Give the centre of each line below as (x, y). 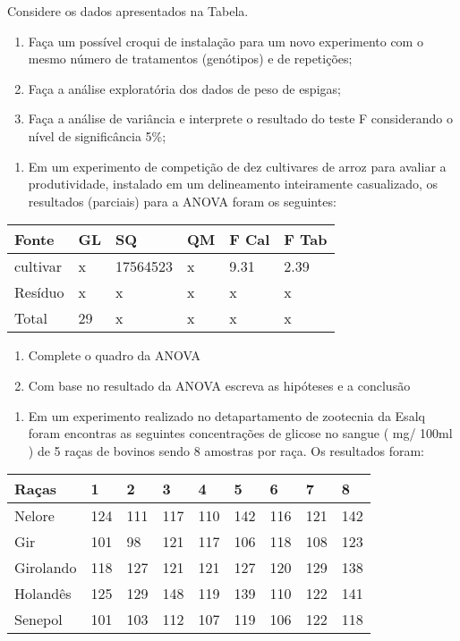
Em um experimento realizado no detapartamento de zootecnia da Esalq (226, 415)
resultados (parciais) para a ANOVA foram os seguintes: (182, 201)
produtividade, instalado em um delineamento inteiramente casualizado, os (233, 184)
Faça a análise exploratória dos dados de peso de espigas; (184, 88)
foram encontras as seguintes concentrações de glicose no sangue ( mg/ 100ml (240, 433)
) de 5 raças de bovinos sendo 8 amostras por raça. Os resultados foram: (226, 450)
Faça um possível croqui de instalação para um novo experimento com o (226, 41)
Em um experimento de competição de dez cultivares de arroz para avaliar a (237, 166)
